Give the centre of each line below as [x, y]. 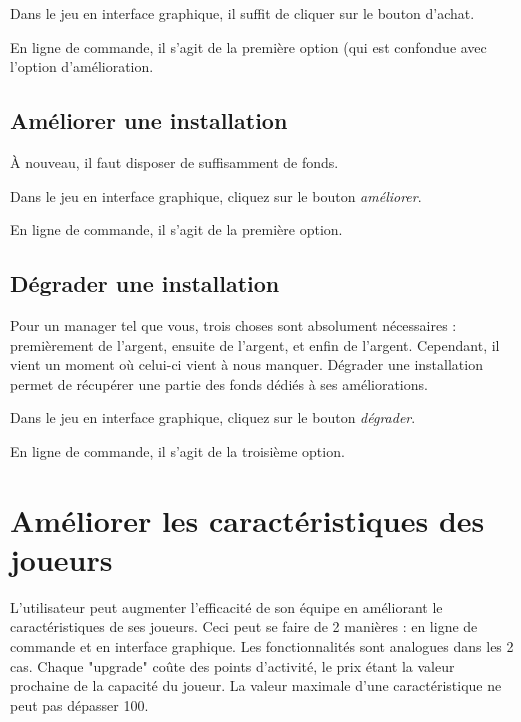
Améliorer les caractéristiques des [247, 519]
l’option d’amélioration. [82, 66]
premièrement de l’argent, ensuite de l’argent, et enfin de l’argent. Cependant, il [255, 344]
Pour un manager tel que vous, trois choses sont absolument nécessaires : [233, 324]
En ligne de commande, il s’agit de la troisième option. [177, 450]
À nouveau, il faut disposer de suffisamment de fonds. [174, 161]
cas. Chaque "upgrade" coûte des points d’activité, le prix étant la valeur [232, 665]
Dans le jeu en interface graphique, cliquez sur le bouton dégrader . [213, 417]
